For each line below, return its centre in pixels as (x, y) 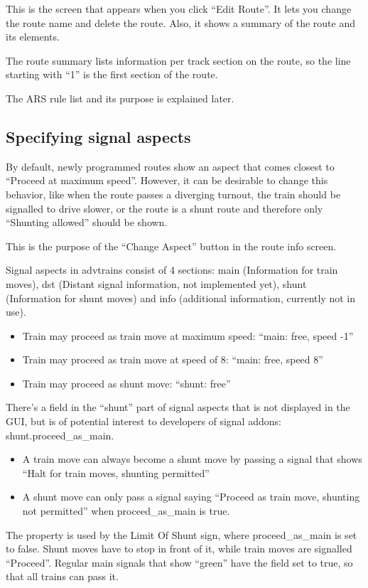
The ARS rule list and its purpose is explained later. (120, 98)
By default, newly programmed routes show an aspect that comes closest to (170, 166)
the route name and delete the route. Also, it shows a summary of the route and (180, 22)
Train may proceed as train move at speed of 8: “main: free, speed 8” (173, 359)
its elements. (33, 37)
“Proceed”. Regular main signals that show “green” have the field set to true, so (179, 562)
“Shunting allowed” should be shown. (87, 222)
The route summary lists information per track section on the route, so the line (178, 60)
